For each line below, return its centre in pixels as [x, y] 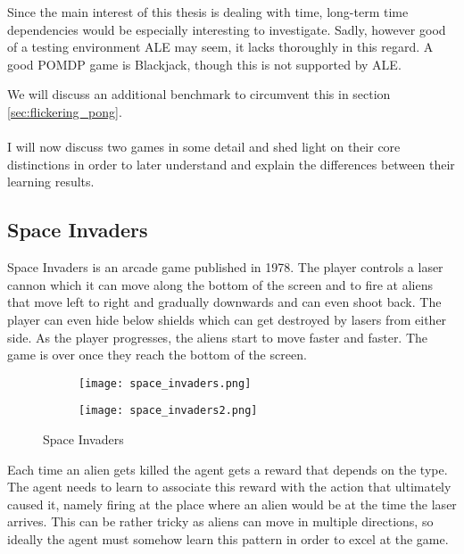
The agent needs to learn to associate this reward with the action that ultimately [229, 487]
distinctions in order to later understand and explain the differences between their [231, 164]
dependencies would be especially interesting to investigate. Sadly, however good [227, 29]
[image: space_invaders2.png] [168, 411]
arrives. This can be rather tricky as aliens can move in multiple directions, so [220, 521]
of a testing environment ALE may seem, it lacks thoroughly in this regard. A [220, 47]
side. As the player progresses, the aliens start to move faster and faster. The [218, 337]
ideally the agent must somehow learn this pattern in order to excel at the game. [228, 538]
